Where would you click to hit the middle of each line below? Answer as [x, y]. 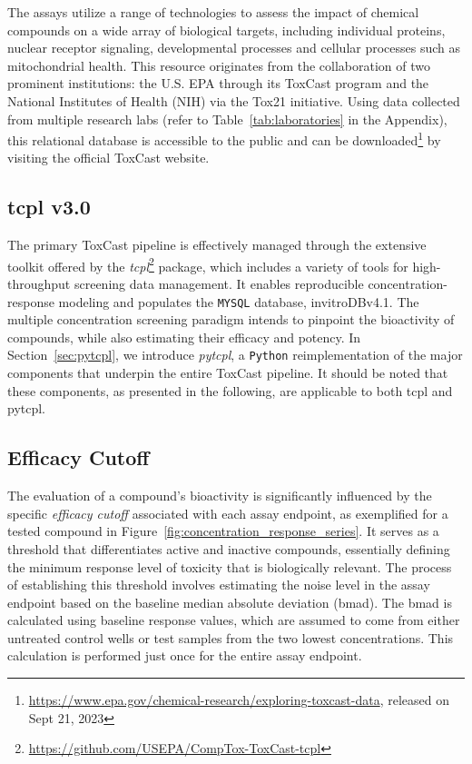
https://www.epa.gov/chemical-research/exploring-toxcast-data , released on [239, 700]
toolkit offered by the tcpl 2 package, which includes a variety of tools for [208, 264]
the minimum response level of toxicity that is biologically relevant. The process [230, 566]
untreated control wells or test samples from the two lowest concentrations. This [231, 637]
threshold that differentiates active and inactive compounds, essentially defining [229, 548]
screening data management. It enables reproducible [219, 284]
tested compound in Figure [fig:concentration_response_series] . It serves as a [223, 531]
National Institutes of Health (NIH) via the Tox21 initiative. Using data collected [234, 100]
